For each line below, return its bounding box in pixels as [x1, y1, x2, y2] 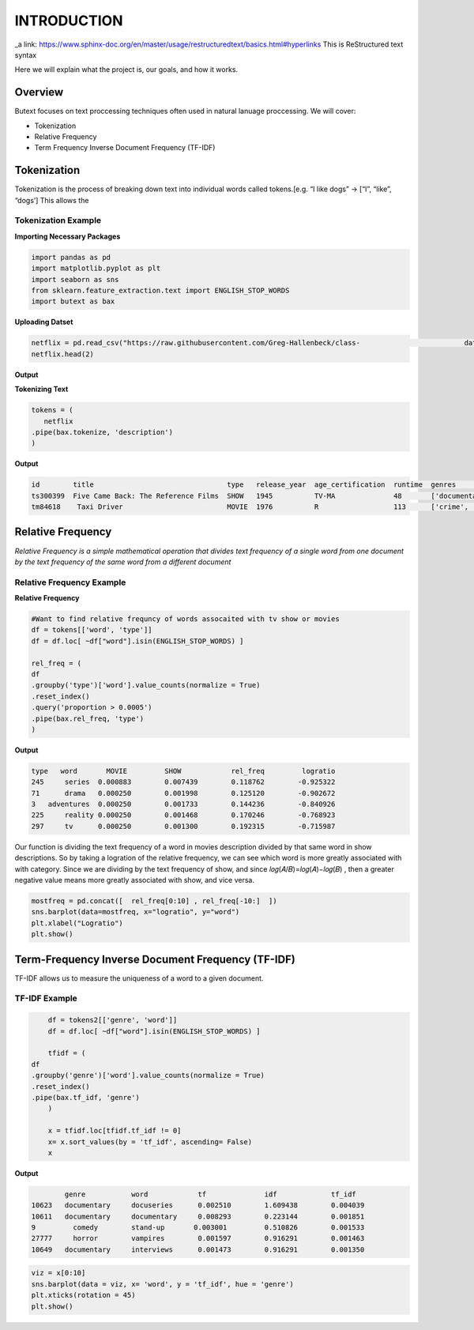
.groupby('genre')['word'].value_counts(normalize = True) [31, 1071, 265, 1080]
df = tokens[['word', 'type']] [31, 625, 153, 635]
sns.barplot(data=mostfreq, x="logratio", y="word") [31, 907, 240, 917]
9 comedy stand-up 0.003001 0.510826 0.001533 [31, 1223, 365, 1232]
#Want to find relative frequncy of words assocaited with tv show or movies [31, 615, 340, 624]
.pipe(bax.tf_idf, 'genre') [31, 1093, 140, 1102]
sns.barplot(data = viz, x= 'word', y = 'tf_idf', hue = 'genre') [31, 1279, 294, 1288]
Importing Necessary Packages [14, 232, 121, 241]
